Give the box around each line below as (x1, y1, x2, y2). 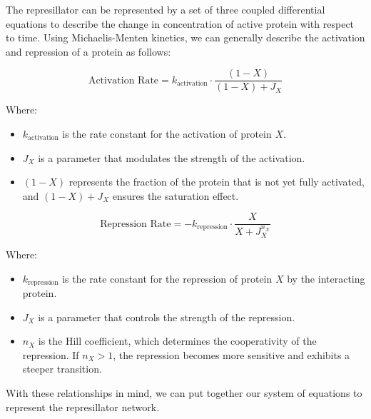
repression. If (22, 347, 79, 362)
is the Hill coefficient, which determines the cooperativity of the (38, 333, 317, 348)
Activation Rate (88, 75, 159, 86)
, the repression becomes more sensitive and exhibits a (113, 347, 350, 362)
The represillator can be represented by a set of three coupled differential (6, 2, 325, 16)
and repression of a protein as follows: (6, 44, 171, 59)
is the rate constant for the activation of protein (62, 126, 272, 141)
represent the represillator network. (6, 399, 160, 414)
